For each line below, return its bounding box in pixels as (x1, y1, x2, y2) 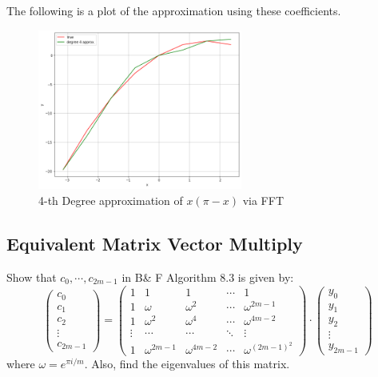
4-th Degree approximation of (38, 192, 183, 209)
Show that (6, 268, 57, 285)
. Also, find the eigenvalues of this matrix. (84, 355, 290, 372)
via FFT (242, 192, 284, 209)
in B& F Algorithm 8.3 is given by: (121, 268, 294, 285)
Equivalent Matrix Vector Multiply (6, 231, 303, 256)
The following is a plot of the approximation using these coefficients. (6, 2, 341, 18)
